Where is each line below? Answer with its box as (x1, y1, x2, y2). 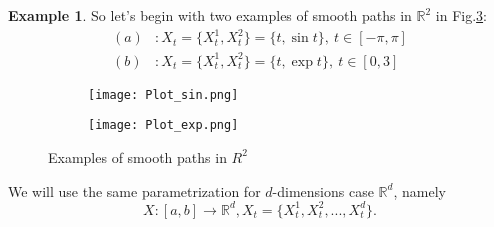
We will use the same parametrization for (8, 180, 261, 201)
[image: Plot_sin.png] (88, 87, 239, 102)
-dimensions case (272, 180, 374, 201)
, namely (393, 180, 446, 201)
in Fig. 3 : (435, 5, 487, 25)
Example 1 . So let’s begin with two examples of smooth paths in (8, 5, 412, 25)
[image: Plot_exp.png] (88, 118, 239, 133)
